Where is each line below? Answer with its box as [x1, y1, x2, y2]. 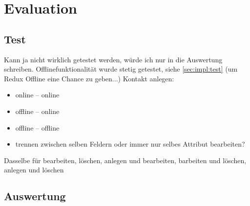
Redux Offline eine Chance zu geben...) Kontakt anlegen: [4, 73, 174, 83]
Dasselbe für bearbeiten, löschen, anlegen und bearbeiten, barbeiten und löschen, [4, 155, 247, 165]
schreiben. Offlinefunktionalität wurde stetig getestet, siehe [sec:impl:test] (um [4, 64, 238, 74]
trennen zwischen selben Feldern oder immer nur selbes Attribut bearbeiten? [15, 139, 245, 149]
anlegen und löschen [4, 165, 64, 175]
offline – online [15, 106, 60, 116]
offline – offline [15, 122, 60, 132]
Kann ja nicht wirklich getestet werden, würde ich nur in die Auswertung [4, 54, 223, 64]
